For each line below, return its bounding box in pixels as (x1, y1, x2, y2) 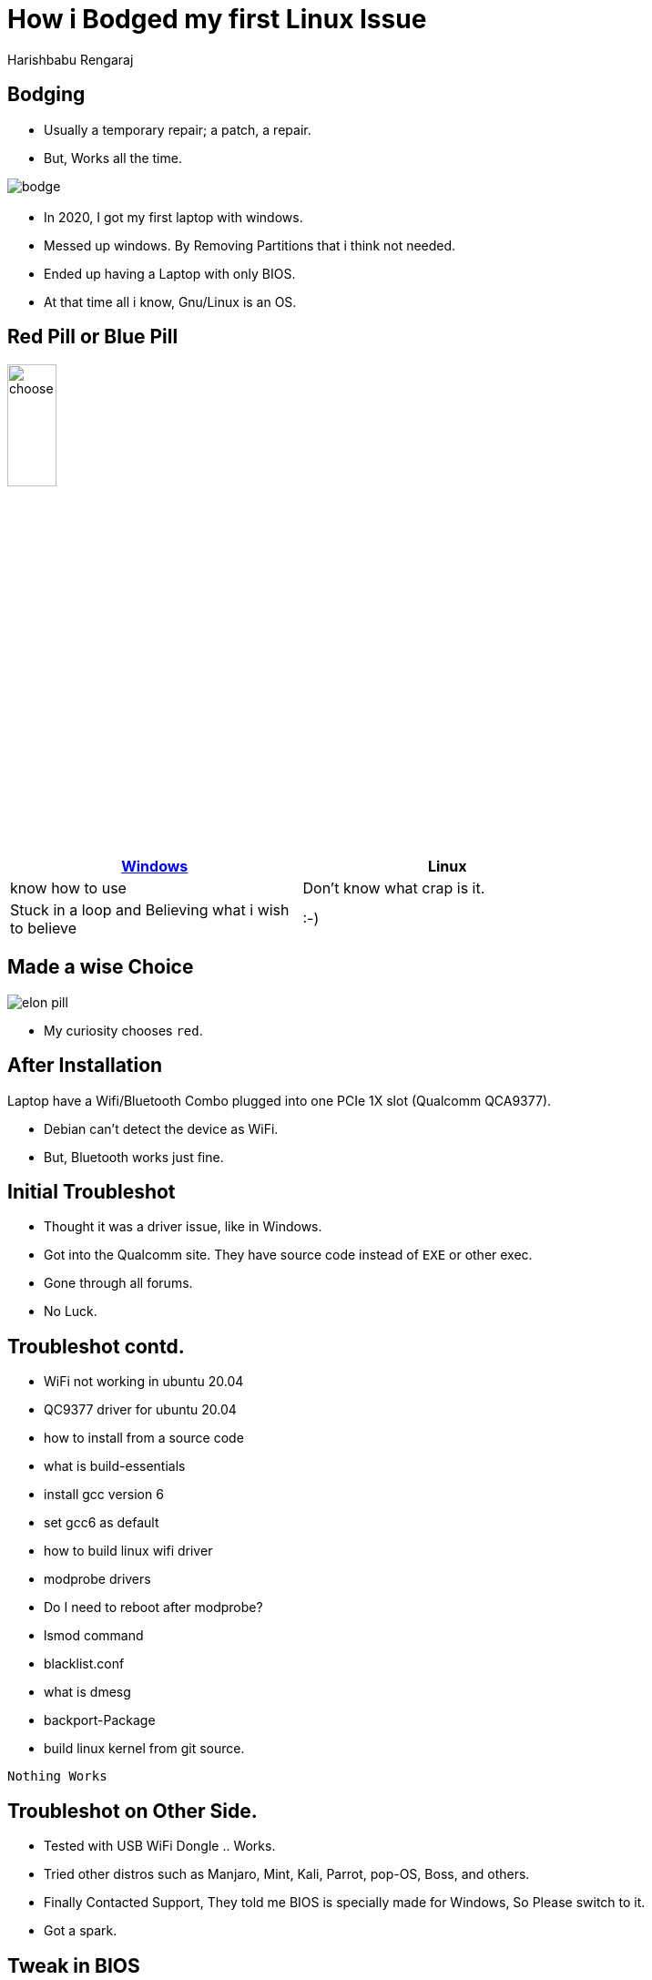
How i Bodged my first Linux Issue (7, 4, 427, 35)
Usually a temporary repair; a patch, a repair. (44, 121, 311, 138)
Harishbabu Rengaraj (7, 51, 134, 67)
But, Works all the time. (44, 149, 182, 166)
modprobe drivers (44, 1571, 151, 1587)
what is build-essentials (44, 1458, 186, 1475)
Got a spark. (44, 1923, 117, 1939)
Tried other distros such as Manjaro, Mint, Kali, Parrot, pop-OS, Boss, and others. (44, 1866, 530, 1883)
